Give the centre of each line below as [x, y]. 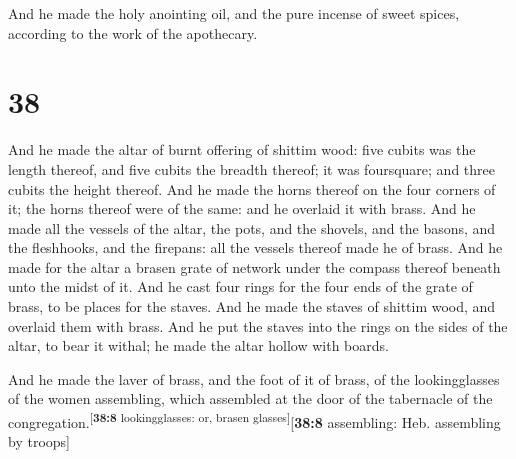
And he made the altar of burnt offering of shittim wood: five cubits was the [242, 149]
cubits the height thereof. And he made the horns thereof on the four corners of [252, 188]
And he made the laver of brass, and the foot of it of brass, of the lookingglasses [254, 378]
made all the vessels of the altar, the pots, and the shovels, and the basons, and [252, 227]
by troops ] [39, 441]
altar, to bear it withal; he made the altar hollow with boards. [198, 345]
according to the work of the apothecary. [133, 32]
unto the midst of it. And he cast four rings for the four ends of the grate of [240, 286]
